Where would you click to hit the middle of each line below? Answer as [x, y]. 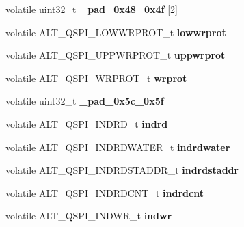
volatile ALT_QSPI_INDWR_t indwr [89, 216]
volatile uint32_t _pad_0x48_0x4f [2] [92, 9]
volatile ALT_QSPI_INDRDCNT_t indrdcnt [105, 192]
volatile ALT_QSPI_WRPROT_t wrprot [96, 78]
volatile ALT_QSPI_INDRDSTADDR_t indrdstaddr [122, 170]
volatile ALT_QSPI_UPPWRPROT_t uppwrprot [116, 55]
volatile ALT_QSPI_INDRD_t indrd [87, 123]
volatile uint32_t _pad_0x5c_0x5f [85, 101]
